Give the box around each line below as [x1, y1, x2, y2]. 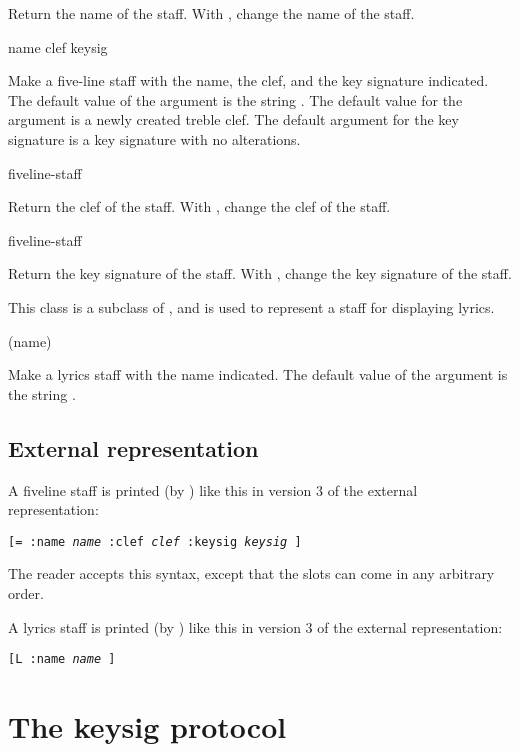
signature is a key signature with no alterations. [8, 128, 301, 149]
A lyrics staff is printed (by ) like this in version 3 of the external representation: [8, 616, 503, 637]
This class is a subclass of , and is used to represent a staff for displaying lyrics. [8, 296, 495, 317]
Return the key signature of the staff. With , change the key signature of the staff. [8, 263, 512, 284]
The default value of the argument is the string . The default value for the [8, 89, 463, 110]
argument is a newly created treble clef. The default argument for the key [8, 109, 459, 130]
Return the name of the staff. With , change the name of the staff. [8, 3, 415, 23]
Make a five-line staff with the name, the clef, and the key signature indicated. [8, 70, 489, 91]
